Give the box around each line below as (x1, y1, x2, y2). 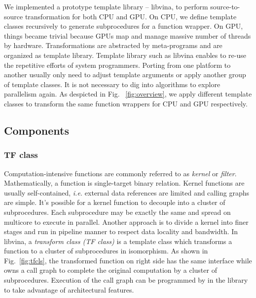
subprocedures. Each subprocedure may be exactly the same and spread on (4, 206, 231, 217)
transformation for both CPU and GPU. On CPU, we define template (25, 11, 237, 21)
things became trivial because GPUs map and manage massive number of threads (4, 30, 251, 41)
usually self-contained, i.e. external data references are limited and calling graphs (4, 187, 250, 198)
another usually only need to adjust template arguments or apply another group (4, 69, 246, 80)
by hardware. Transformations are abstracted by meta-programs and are (4, 40, 222, 50)
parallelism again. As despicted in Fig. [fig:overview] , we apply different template (4, 89, 252, 99)
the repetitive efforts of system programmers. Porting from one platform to (4, 59, 231, 70)
